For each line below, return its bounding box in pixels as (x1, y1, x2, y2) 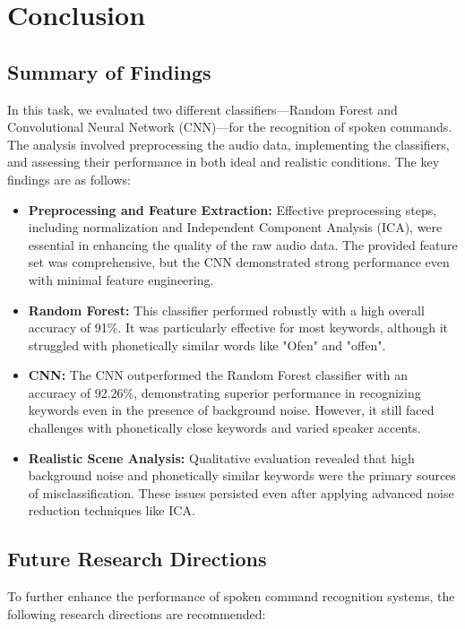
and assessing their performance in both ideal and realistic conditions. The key (7, 152, 440, 171)
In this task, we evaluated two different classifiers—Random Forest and (7, 99, 398, 118)
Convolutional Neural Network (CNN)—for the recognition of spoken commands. (7, 117, 452, 136)
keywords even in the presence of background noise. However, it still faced (28, 401, 435, 419)
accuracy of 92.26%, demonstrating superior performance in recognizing (28, 383, 421, 401)
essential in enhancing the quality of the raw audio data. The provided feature (28, 235, 458, 254)
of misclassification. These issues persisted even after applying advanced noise (28, 483, 454, 502)
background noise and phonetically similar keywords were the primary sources (28, 466, 456, 485)
